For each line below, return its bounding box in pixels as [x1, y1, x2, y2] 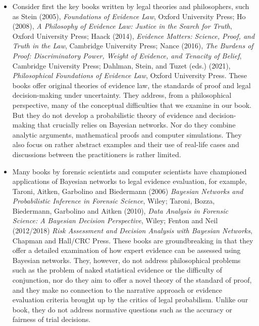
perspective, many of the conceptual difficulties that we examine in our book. [12, 99, 251, 110]
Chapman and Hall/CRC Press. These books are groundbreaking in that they [12, 235, 253, 245]
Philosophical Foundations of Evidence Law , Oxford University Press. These [12, 70, 247, 81]
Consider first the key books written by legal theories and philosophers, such [12, 1, 249, 11]
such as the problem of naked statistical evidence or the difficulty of [12, 265, 222, 275]
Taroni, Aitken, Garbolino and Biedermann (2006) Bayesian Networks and [12, 185, 243, 196]
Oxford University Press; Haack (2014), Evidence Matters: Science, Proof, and [12, 30, 255, 41]
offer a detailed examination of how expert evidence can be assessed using [12, 245, 241, 255]
